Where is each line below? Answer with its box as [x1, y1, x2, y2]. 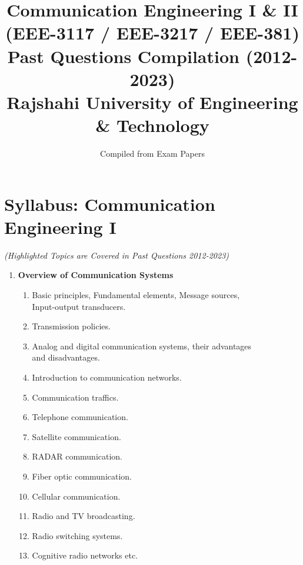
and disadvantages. [32, 351, 100, 364]
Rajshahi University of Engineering [6, 90, 298, 114]
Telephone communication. [32, 411, 128, 423]
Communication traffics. [32, 391, 119, 403]
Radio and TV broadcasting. [32, 510, 135, 522]
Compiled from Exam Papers [100, 147, 205, 160]
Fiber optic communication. [32, 470, 132, 482]
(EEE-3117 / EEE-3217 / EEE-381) [5, 21, 299, 45]
